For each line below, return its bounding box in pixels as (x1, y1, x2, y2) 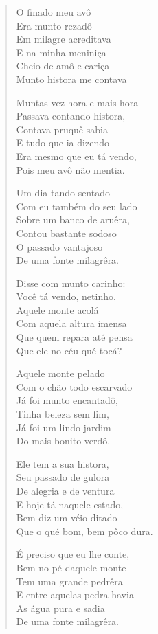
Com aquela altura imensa (16, 316, 127, 330)
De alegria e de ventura (16, 484, 115, 497)
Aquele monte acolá (16, 302, 99, 317)
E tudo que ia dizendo (16, 135, 109, 150)
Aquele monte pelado (16, 366, 105, 381)
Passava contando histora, (16, 109, 126, 123)
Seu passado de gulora (16, 470, 110, 484)
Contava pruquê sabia (16, 122, 108, 136)
